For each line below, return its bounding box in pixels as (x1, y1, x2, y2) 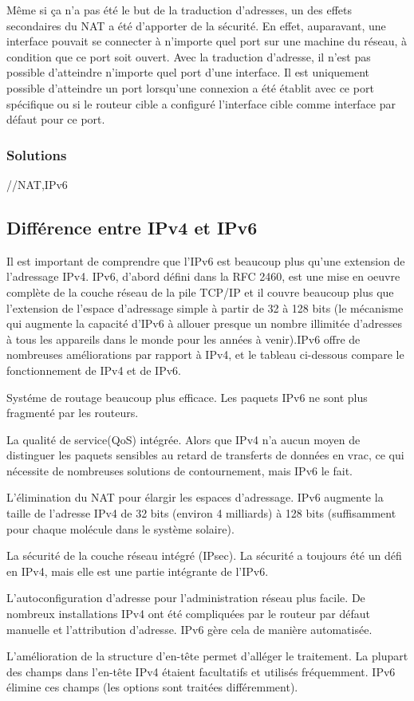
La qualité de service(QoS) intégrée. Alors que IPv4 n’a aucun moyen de (6, 431, 361, 447)
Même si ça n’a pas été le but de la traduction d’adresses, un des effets (6, 2, 352, 18)
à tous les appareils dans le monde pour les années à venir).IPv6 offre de (6, 330, 361, 347)
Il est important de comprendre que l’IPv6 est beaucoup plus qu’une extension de (6, 252, 405, 269)
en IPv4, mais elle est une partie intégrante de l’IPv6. (6, 562, 269, 579)
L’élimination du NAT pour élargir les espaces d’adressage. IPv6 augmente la (6, 489, 384, 506)
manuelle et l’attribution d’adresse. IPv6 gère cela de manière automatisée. (6, 620, 373, 637)
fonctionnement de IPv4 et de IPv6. (6, 361, 181, 378)
